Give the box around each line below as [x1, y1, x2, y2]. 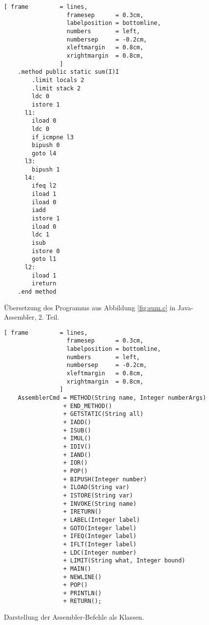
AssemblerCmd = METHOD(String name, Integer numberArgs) [18, 394, 207, 402]
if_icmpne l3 [32, 133, 74, 141]
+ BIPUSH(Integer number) [63, 475, 147, 483]
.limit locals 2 [32, 76, 84, 84]
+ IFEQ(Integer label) [63, 533, 137, 540]
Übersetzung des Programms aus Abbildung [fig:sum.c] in [4, 302, 175, 312]
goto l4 [32, 150, 57, 157]
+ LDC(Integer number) [63, 549, 137, 556]
